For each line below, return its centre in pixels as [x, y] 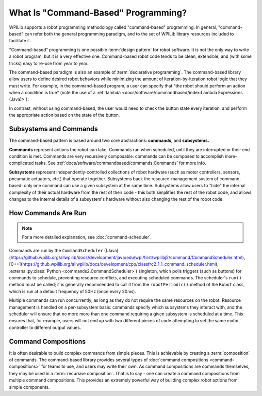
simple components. [29, 387]
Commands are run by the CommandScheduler [56, 251]
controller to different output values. [45, 327]
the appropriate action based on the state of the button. [65, 115]
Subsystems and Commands [53, 129]
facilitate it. [20, 41]
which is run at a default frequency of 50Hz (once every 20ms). [73, 291]
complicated [21, 163]
